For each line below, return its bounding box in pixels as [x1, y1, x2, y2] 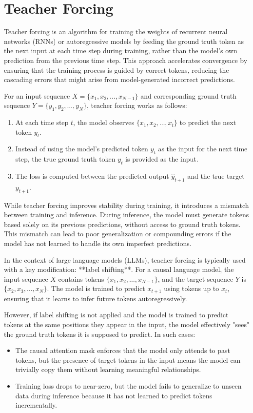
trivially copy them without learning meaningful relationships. [15, 364, 201, 374]
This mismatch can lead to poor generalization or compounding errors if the [4, 228, 231, 239]
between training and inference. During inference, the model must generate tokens [4, 209, 249, 220]
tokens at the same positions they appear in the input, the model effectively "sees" [4, 319, 250, 330]
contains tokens [58, 273, 104, 284]
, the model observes [73, 117, 135, 127]
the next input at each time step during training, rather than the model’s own [4, 45, 237, 56]
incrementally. [15, 400, 58, 410]
